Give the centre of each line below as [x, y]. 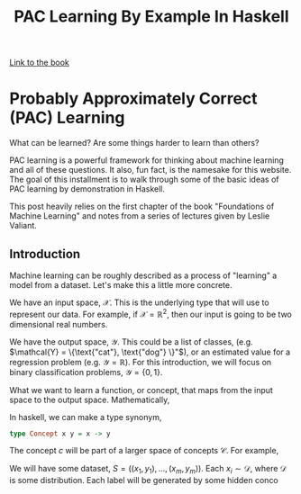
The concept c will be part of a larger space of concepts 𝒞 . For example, [144, 451]
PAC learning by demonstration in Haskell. [87, 189]
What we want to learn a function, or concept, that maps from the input [141, 390]
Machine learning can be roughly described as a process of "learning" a [143, 275]
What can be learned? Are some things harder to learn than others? [134, 143]
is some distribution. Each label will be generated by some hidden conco [144, 481]
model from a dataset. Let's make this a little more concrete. [121, 284]
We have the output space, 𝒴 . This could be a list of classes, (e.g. [132, 341]
